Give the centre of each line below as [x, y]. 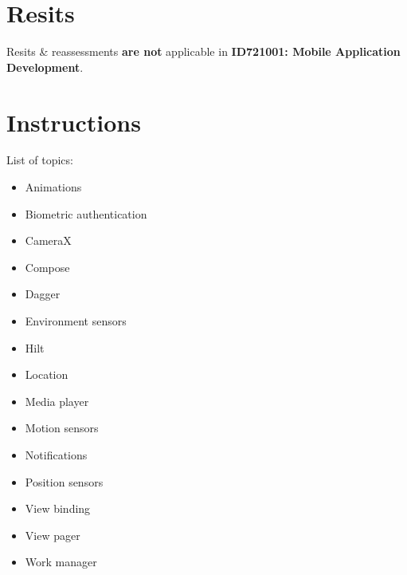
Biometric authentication [86, 213]
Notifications [56, 454]
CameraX [48, 240]
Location [47, 374]
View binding [58, 508]
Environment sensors [76, 321]
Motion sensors [62, 428]
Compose [47, 267]
